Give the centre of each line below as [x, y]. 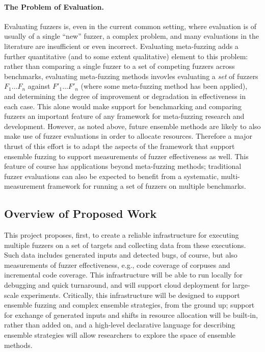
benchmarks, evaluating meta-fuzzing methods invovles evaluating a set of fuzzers [131, 76]
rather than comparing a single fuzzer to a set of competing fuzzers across [120, 66]
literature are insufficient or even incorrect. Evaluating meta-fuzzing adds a [121, 46]
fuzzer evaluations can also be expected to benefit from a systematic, [112, 176]
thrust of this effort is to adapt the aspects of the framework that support [120, 146]
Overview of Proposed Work [81, 213]
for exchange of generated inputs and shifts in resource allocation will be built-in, [131, 315]
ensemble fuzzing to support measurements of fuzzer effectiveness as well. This [126, 156]
